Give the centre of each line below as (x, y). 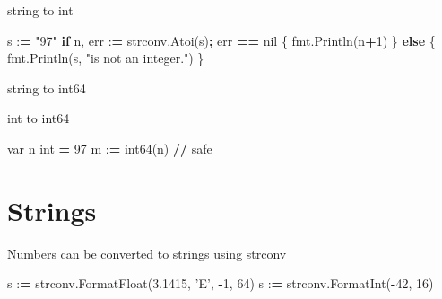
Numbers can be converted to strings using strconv (147, 253)
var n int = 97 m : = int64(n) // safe (110, 148)
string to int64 (47, 88)
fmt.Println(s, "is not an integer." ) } (106, 58)
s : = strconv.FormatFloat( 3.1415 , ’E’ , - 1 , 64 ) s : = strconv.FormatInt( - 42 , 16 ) (221, 283)
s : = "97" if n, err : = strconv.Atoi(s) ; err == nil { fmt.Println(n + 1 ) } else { (221, 40)
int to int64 (39, 118)
